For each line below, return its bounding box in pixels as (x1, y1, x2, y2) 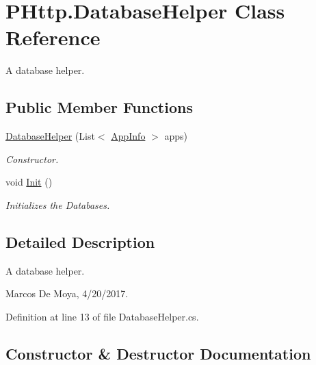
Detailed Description (5, 231, 155, 252)
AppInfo (111, 129, 146, 143)
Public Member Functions (5, 97, 193, 118)
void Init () (5, 175, 53, 189)
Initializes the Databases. (5, 197, 110, 212)
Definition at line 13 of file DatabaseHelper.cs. (5, 309, 199, 323)
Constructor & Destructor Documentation (5, 342, 311, 364)
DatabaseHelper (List (5, 129, 95, 143)
